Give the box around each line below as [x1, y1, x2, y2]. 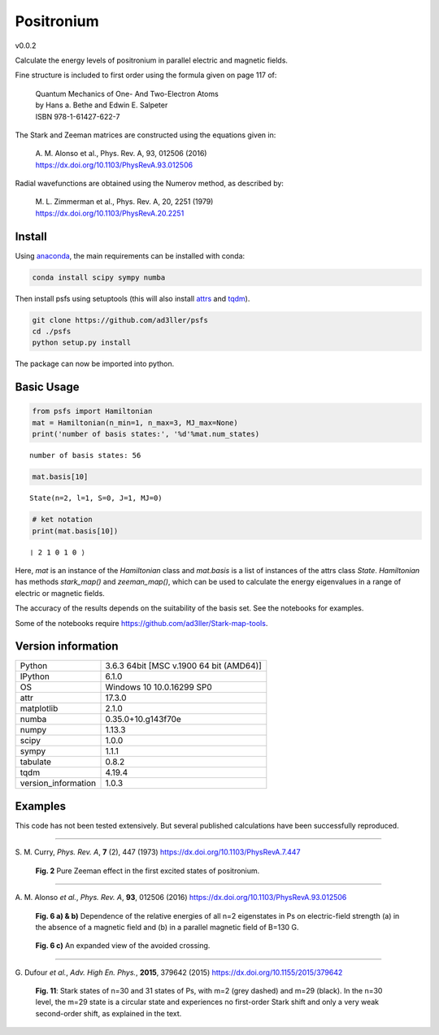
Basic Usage [15, 381, 80, 394]
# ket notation [32, 515, 93, 524]
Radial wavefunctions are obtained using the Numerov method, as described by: [15, 179, 285, 189]
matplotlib [20, 703, 59, 715]
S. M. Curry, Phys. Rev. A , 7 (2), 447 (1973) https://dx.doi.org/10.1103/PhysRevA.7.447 [15, 847, 301, 857]
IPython [20, 671, 50, 682]
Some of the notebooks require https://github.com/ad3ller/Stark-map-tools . [15, 618, 268, 628]
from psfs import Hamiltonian [32, 407, 153, 416]
